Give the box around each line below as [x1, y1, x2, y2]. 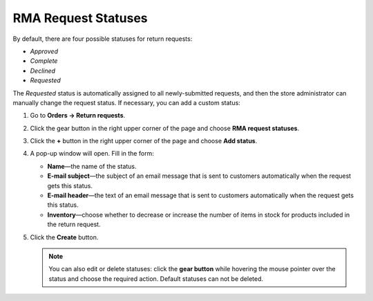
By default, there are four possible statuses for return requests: [12, 35, 193, 43]
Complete [30, 57, 58, 65]
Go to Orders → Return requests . [30, 111, 126, 120]
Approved [30, 47, 59, 55]
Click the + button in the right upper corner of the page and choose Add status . [30, 137, 258, 145]
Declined [30, 66, 55, 75]
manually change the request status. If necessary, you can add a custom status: [12, 98, 241, 107]
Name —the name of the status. [47, 162, 137, 170]
